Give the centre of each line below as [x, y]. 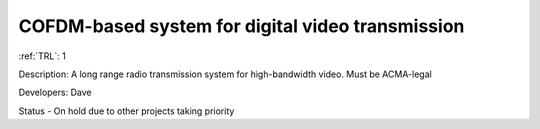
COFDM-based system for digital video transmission [241, 26]
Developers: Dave [55, 92]
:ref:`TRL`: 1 [42, 56]
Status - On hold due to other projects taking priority [126, 111]
